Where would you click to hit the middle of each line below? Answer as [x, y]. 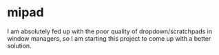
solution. [20, 45]
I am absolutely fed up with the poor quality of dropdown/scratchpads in [110, 31]
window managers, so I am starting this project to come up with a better [109, 38]
